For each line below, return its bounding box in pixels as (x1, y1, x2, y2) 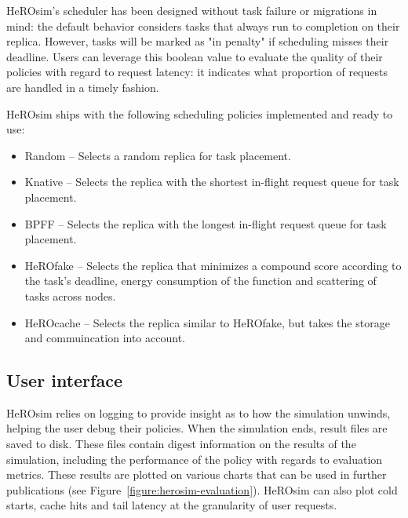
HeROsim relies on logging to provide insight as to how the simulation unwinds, (6, 404, 391, 421)
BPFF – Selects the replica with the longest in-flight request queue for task (24, 215, 387, 232)
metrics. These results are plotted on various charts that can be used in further (6, 466, 387, 483)
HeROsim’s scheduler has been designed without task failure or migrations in (6, 2, 377, 18)
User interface (6, 368, 122, 392)
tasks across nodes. (24, 287, 116, 304)
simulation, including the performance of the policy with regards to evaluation (6, 451, 383, 467)
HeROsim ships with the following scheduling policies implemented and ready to (6, 105, 393, 122)
